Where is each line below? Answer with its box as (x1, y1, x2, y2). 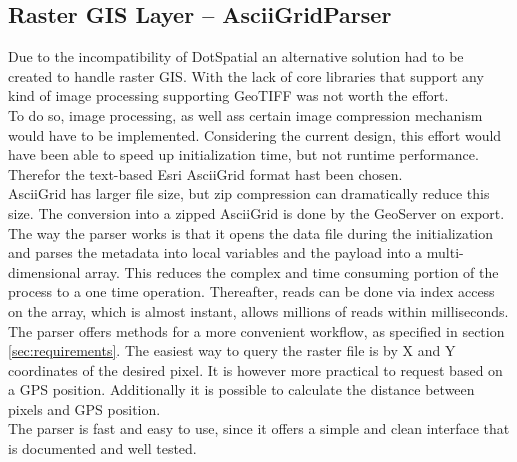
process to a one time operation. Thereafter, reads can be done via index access (8, 281, 495, 302)
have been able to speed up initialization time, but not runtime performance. (8, 144, 479, 165)
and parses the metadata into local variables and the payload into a (8, 242, 423, 263)
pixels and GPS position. (8, 398, 161, 419)
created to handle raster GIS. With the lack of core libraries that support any (8, 65, 484, 86)
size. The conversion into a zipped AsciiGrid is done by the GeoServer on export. (8, 202, 505, 223)
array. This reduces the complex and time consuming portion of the (85, 261, 499, 282)
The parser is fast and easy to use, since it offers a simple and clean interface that (8, 418, 510, 439)
